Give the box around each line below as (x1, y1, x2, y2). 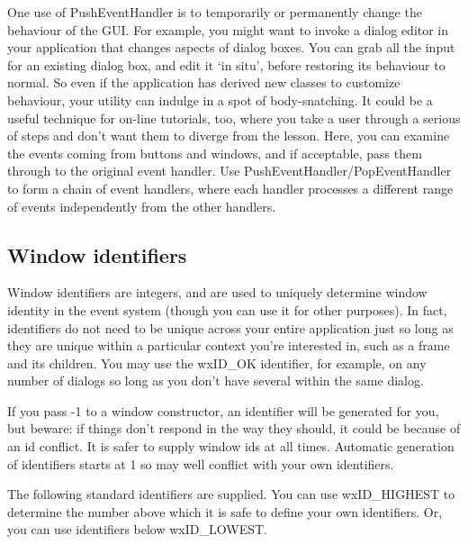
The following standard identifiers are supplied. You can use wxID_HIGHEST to (7, 485, 455, 503)
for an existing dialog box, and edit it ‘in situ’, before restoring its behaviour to (7, 55, 445, 74)
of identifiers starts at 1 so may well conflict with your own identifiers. (7, 454, 394, 473)
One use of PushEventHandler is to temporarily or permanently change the (7, 3, 422, 21)
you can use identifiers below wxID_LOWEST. (7, 520, 267, 539)
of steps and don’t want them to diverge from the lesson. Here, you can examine (7, 126, 450, 145)
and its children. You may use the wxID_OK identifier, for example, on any (7, 353, 427, 372)
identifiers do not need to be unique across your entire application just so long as (7, 318, 454, 337)
